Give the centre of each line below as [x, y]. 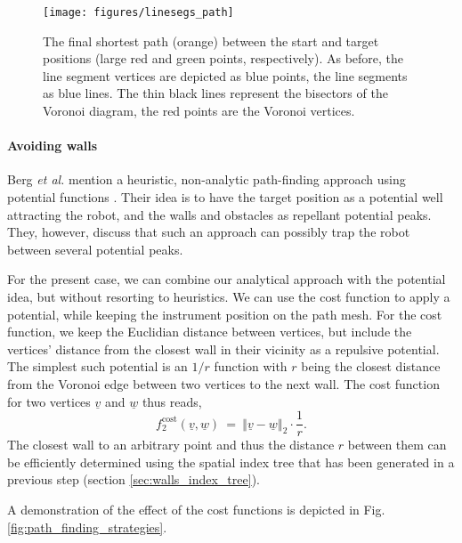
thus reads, [172, 401]
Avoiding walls [53, 146]
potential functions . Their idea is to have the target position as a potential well [225, 197]
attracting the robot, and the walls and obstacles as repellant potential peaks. [219, 214]
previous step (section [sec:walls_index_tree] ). [134, 479]
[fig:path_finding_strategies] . [87, 527]
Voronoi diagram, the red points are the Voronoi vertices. [199, 111]
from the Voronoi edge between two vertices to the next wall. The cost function [223, 383]
